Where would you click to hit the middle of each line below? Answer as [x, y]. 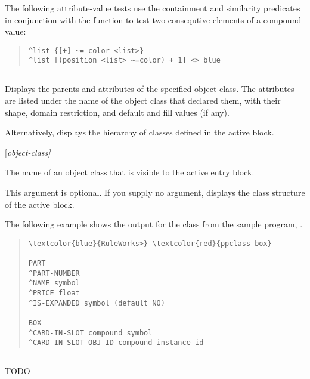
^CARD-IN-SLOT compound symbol [90, 333]
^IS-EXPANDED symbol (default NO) [97, 303]
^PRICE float [54, 293]
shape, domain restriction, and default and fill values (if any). [117, 112]
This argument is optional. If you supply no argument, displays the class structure [155, 192]
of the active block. [40, 204]
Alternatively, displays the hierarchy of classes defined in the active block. [139, 132]
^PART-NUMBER [54, 273]
